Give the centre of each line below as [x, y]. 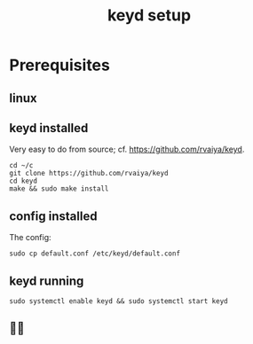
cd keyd [24, 181]
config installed [53, 216]
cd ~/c [21, 166]
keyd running [47, 281]
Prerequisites [60, 65]
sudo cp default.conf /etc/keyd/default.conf [95, 254]
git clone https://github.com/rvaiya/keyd [89, 174]
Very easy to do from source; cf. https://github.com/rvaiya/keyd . [127, 149]
